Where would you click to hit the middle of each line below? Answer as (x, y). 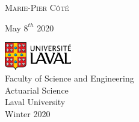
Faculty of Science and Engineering (69, 78)
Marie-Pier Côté (37, 7)
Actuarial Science (37, 90)
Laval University (35, 102)
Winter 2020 (28, 113)
